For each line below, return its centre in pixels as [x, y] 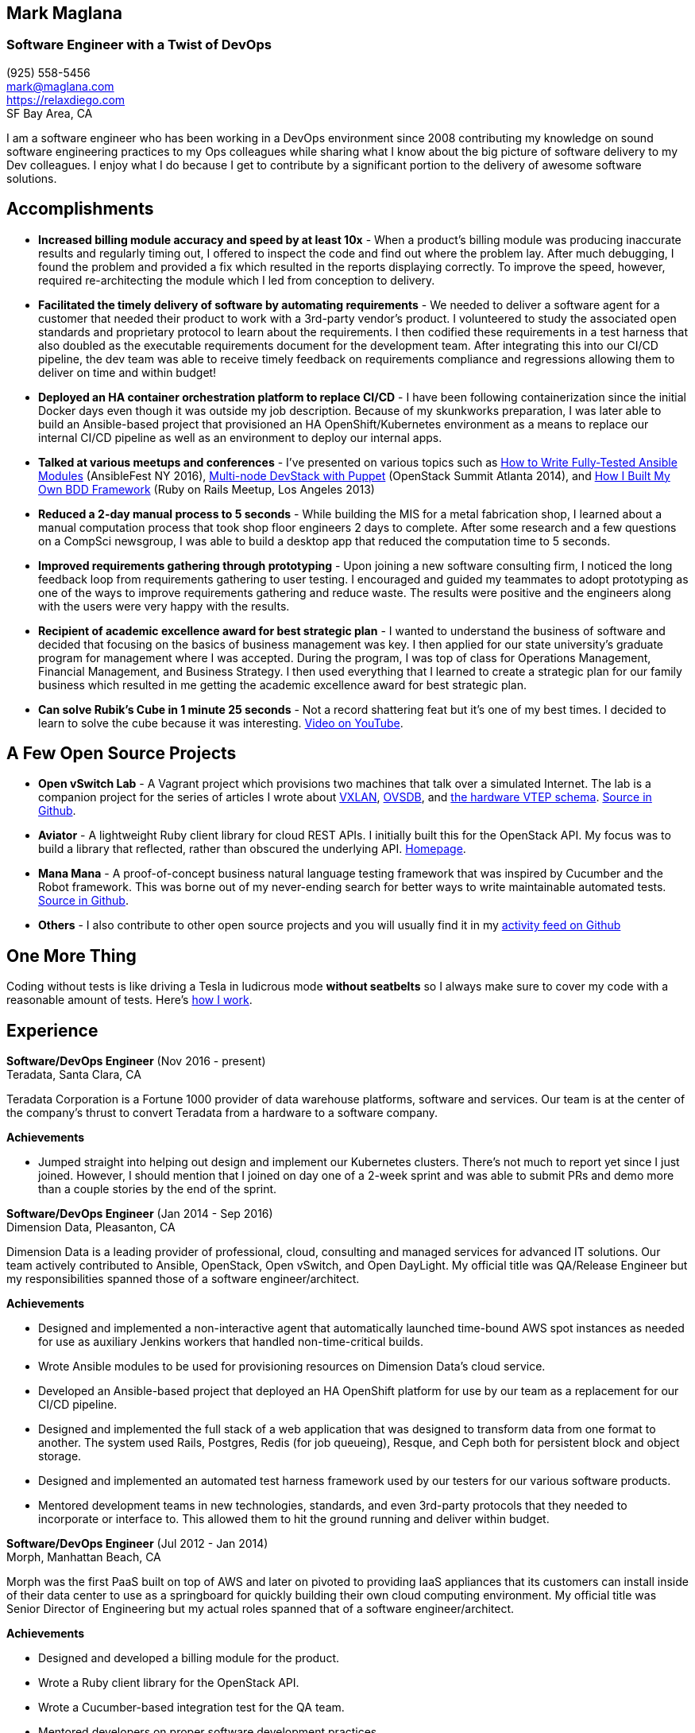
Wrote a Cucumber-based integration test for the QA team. [191, 1708]
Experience [52, 1030]
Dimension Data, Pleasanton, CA [91, 1227]
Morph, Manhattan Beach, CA [84, 1557]
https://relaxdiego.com [66, 99]
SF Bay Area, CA [50, 113]
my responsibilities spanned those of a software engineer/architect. [183, 1279]
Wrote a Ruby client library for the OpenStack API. [169, 1683]
